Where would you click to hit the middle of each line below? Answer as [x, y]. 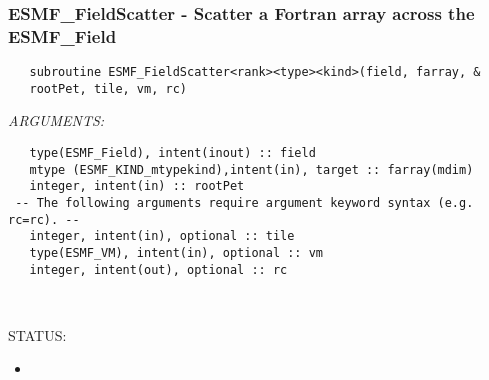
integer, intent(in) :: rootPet [137, 186]
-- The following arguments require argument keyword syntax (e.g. [244, 203]
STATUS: [37, 334]
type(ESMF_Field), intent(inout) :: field [172, 153]
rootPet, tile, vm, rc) [108, 88]
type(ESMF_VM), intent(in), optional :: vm [176, 252]
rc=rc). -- [44, 219]
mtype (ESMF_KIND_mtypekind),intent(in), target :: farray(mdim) [251, 169]
